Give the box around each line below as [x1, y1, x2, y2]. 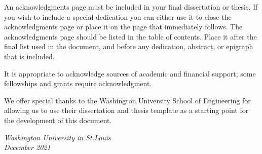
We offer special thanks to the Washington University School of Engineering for [4, 95, 251, 105]
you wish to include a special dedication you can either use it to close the [4, 11, 232, 22]
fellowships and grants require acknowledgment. [4, 78, 152, 89]
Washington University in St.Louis [4, 132, 111, 142]
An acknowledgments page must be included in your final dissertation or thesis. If [4, 2, 258, 12]
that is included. [4, 51, 55, 61]
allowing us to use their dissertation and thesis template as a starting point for [4, 105, 249, 115]
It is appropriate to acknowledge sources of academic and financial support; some [4, 68, 256, 79]
